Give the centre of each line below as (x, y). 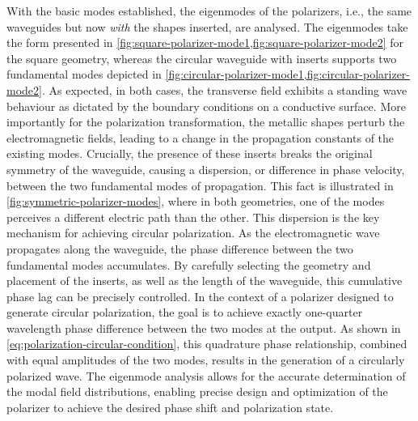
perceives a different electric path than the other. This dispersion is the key (193, 217)
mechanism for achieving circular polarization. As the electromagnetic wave (193, 233)
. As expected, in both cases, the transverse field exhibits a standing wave (224, 89)
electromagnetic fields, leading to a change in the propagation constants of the (201, 137)
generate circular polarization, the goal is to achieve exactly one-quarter (185, 312)
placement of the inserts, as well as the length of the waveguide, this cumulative (205, 281)
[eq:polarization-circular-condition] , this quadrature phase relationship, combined (207, 344)
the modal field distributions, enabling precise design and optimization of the (197, 391)
